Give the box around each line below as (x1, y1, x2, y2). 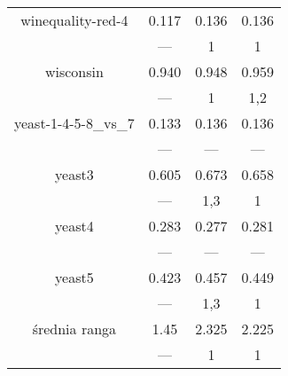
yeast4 (55, 215, 94, 236)
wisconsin (44, 61, 104, 82)
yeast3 (55, 164, 94, 184)
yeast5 (55, 267, 94, 287)
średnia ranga (32, 318, 117, 339)
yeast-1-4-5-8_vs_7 (14, 113, 135, 133)
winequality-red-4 (20, 10, 128, 30)
